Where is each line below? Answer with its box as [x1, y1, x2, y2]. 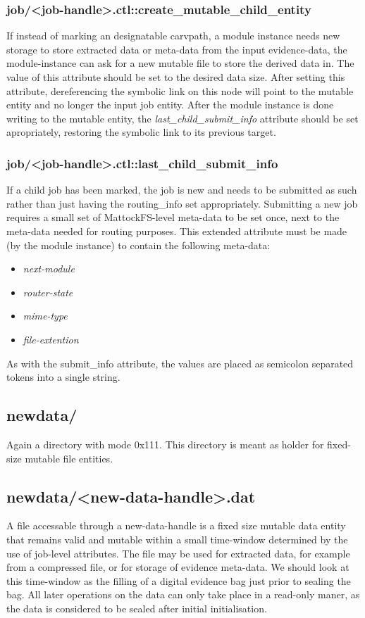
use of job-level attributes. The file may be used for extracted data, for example [6, 546, 350, 560]
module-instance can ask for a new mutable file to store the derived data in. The [6, 56, 354, 70]
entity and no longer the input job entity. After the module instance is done [6, 97, 334, 112]
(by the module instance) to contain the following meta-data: [6, 237, 271, 252]
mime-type [23, 308, 68, 323]
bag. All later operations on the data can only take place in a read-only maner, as [6, 587, 360, 602]
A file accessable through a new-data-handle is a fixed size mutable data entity [6, 518, 346, 533]
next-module [23, 261, 75, 276]
